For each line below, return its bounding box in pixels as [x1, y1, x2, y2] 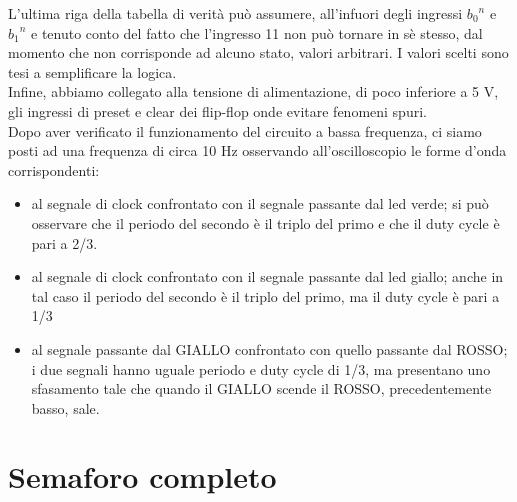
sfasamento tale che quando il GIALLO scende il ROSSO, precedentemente [31, 378, 492, 399]
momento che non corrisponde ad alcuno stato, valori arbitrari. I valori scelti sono [8, 42, 509, 63]
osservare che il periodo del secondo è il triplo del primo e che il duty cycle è [31, 212, 500, 233]
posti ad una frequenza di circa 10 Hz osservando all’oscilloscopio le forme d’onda [8, 140, 507, 161]
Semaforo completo [8, 456, 277, 497]
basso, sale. [31, 397, 100, 418]
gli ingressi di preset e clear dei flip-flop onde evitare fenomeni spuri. [8, 100, 427, 121]
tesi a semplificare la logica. [8, 61, 177, 82]
